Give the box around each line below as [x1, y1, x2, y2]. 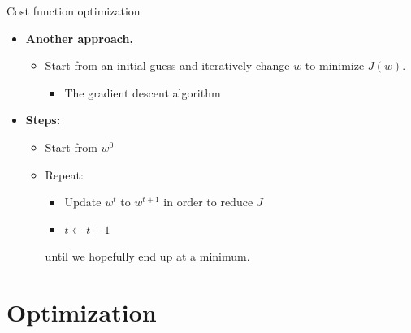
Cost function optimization [6, 2, 141, 19]
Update [64, 193, 102, 210]
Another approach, [25, 29, 133, 46]
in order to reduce [163, 193, 253, 210]
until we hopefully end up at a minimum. [45, 248, 250, 265]
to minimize [305, 57, 365, 74]
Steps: [25, 111, 61, 128]
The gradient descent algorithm [64, 84, 221, 101]
